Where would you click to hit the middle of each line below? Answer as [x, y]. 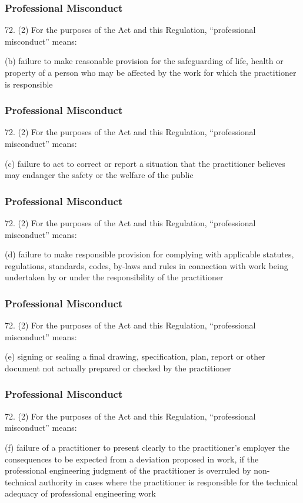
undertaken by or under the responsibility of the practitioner [114, 277]
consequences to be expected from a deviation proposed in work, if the [132, 459]
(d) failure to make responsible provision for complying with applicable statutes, [149, 254]
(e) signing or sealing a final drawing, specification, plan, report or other [135, 356]
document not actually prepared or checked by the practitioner [118, 368]
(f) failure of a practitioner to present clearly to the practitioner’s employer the [147, 447]
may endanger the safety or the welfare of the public [99, 175]
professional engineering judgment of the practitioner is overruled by [128, 470]
